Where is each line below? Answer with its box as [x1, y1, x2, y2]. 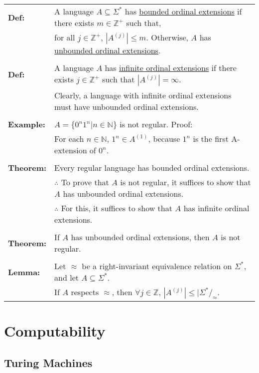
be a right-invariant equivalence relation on [82, 260, 232, 272]
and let [54, 272, 79, 283]
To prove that [61, 176, 109, 188]
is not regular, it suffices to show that [120, 176, 251, 188]
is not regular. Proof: [120, 118, 193, 130]
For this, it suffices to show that [61, 202, 172, 214]
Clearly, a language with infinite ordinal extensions [54, 89, 232, 101]
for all [54, 31, 75, 43]
